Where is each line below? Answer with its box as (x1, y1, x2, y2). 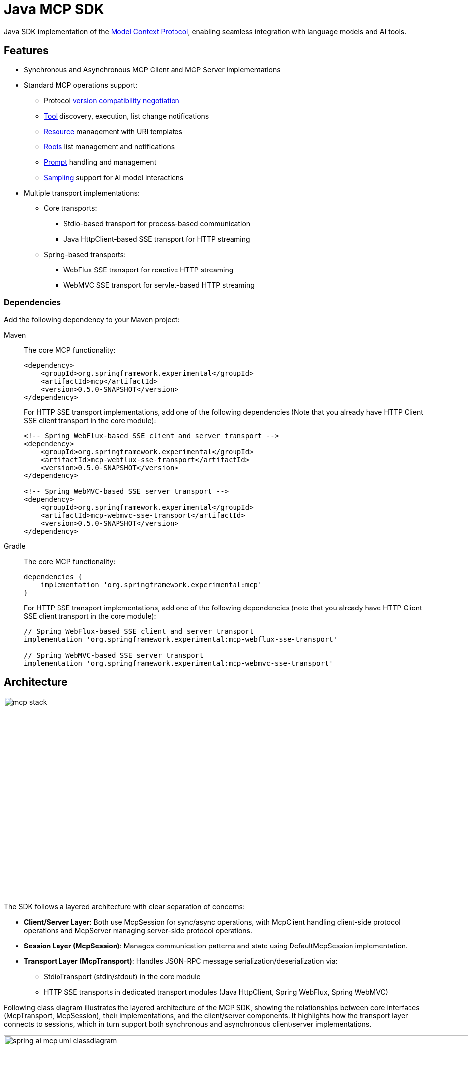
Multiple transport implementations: (24, 188, 140, 197)
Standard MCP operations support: (24, 80, 138, 89)
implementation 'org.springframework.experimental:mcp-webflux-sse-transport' (24, 635, 338, 644)
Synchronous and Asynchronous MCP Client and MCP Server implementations (24, 65, 281, 74)
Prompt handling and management (44, 157, 157, 166)
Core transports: (44, 203, 97, 212)
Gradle (4, 542, 26, 551)
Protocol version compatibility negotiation (44, 96, 179, 105)
